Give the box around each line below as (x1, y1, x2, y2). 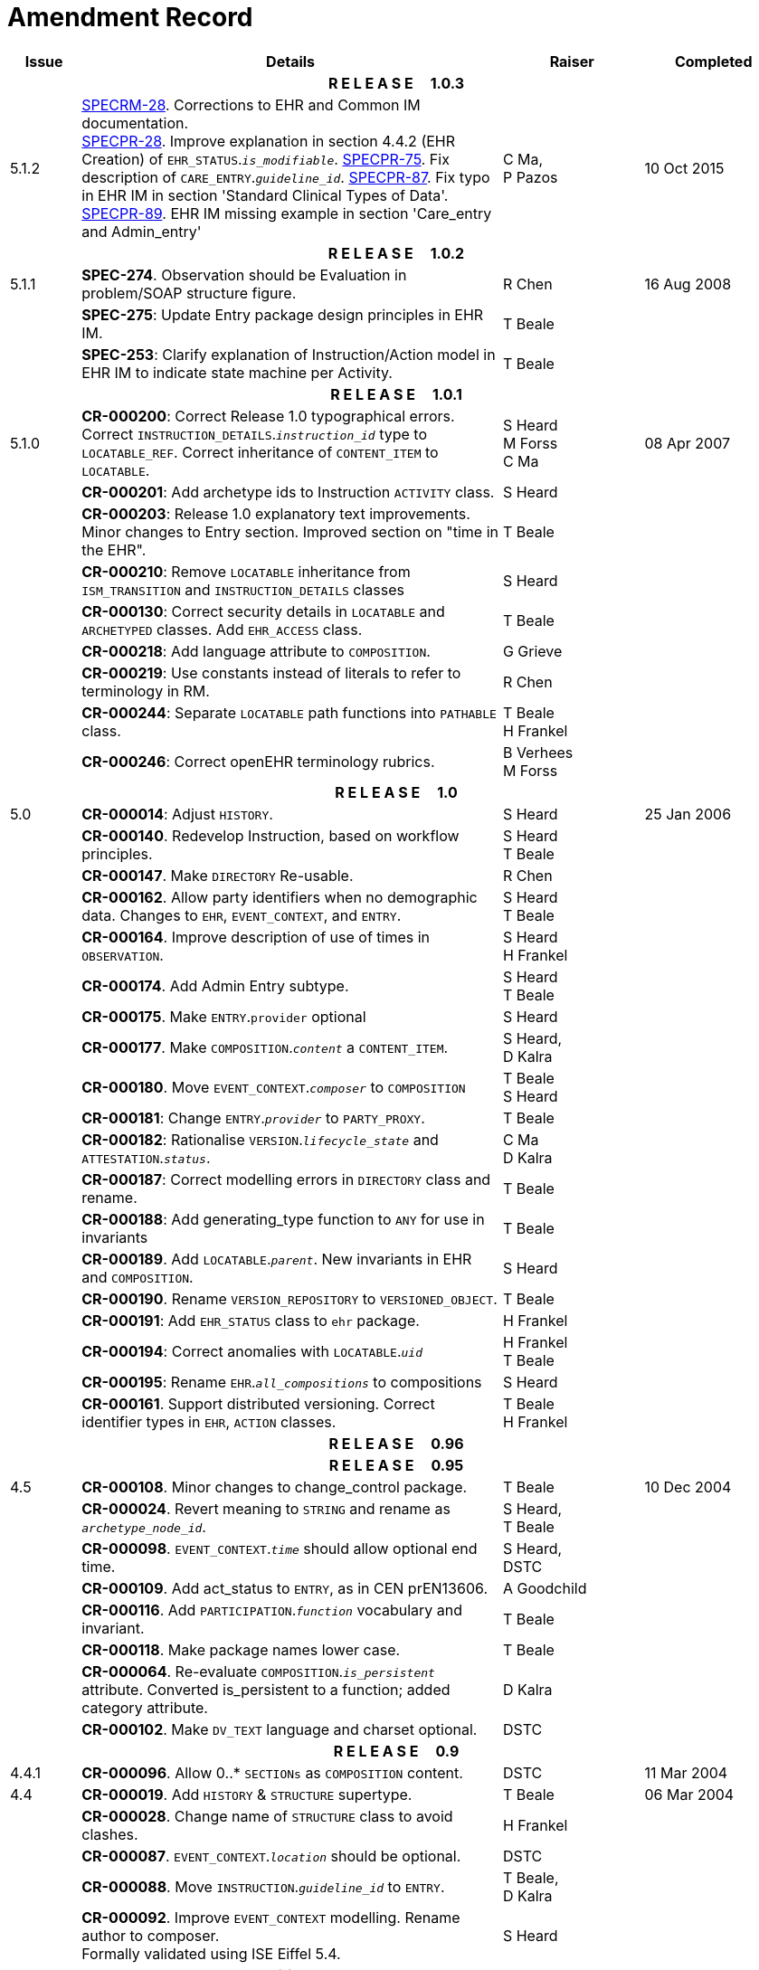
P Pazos (502, 167, 558, 186)
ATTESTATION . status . (81, 1148, 211, 1167)
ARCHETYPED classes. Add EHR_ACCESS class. (81, 620, 363, 639)
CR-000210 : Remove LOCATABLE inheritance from (81, 562, 411, 581)
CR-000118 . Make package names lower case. (81, 1640, 401, 1659)
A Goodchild (502, 1578, 587, 1597)
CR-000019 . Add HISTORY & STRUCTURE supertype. (81, 1785, 413, 1804)
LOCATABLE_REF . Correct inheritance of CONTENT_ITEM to (81, 442, 439, 461)
